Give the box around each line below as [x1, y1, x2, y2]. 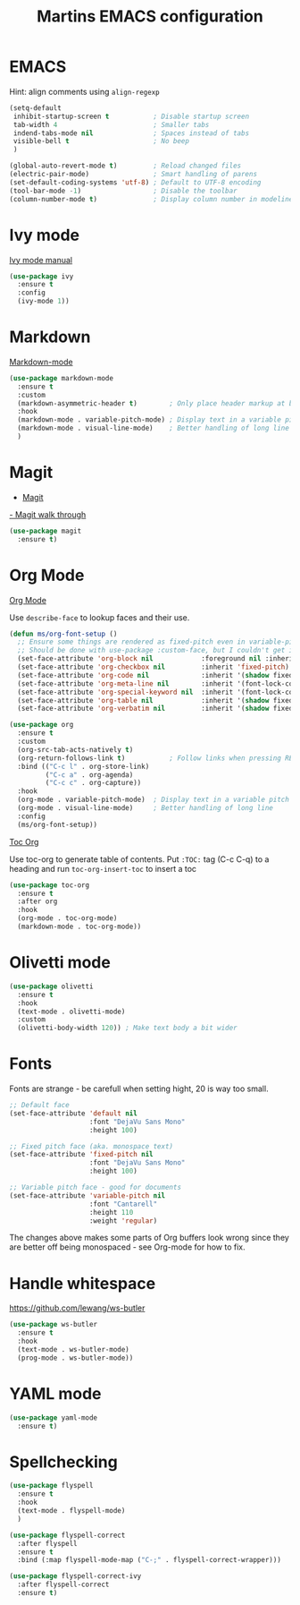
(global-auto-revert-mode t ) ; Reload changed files [9, 161, 242, 171]
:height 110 [88, 1208, 134, 1217]
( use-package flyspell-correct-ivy [9, 1572, 142, 1581]
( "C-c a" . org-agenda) [45, 770, 134, 780]
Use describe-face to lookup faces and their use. [9, 611, 190, 623]
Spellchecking [9, 1452, 118, 1472]
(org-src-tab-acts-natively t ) [17, 745, 134, 754]
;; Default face [9, 1101, 70, 1110]
